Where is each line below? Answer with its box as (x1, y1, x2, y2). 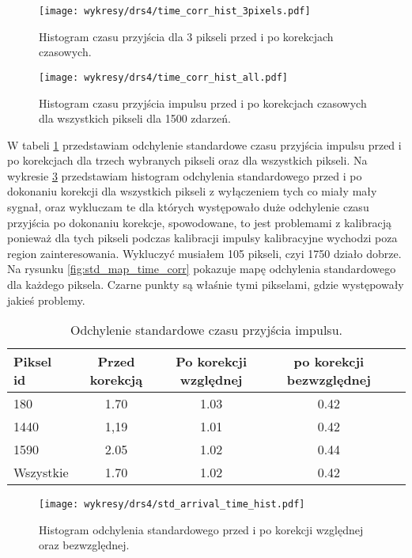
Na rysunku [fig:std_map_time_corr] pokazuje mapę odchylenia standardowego (7, 260, 396, 277)
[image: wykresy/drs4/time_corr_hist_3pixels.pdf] (39, 6, 311, 17)
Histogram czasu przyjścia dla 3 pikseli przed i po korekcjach (39, 28, 334, 44)
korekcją (89, 370, 143, 389)
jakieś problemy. (7, 291, 85, 308)
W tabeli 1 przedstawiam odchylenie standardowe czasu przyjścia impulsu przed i (7, 136, 402, 153)
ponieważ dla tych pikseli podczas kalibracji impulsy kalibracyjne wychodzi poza (7, 230, 398, 246)
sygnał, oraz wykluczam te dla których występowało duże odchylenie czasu (7, 199, 369, 215)
